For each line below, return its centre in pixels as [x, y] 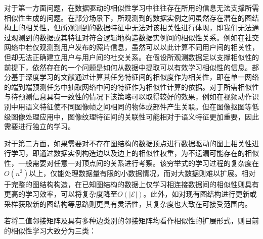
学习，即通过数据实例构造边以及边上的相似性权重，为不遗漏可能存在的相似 [135, 153]
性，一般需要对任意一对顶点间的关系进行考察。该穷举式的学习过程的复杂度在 [131, 163]
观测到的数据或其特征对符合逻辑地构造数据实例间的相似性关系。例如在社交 [135, 37]
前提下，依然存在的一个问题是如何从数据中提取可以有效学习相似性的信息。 [128, 67]
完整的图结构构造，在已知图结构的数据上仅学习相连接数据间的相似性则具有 [135, 184]
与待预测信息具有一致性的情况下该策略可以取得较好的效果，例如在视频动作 [128, 97]
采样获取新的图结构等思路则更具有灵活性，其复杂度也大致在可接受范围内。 [128, 203]
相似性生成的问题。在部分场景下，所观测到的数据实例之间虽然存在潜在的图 [128, 17]
